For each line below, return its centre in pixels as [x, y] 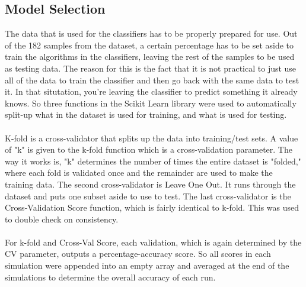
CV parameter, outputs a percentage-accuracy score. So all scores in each [138, 254]
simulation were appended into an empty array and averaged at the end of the [147, 265]
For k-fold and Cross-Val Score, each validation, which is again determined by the [153, 242]
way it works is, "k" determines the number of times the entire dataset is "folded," [153, 161]
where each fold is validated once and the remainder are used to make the [139, 172]
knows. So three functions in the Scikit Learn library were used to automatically [151, 103]
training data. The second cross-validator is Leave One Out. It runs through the [150, 184]
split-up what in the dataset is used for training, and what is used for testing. [146, 115]
